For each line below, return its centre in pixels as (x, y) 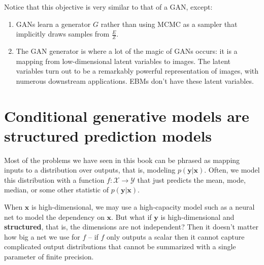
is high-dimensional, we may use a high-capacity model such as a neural (143, 207)
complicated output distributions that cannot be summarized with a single (120, 246)
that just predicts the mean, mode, (191, 179)
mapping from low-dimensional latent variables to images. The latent (123, 61)
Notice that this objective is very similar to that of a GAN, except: (108, 7)
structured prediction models (108, 135)
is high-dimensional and (197, 217)
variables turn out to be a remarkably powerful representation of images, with (137, 71)
